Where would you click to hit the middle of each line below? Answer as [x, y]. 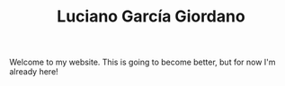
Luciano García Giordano [151, 17]
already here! [34, 72]
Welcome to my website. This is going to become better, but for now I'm [142, 62]
